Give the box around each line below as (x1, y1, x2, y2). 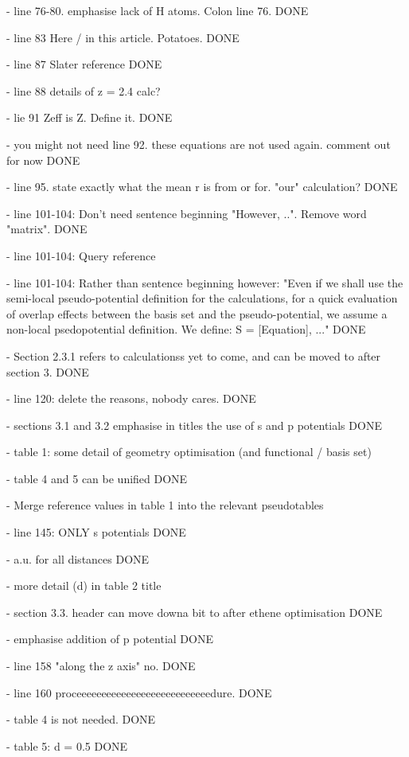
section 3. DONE (6, 363, 89, 380)
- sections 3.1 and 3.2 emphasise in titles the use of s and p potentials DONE (6, 416, 382, 433)
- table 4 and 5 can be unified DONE (6, 470, 188, 486)
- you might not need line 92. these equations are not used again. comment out (6, 135, 391, 152)
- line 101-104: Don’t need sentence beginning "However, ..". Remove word (6, 205, 367, 221)
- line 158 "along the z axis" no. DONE (6, 657, 196, 674)
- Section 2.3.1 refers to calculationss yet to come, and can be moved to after (6, 347, 381, 364)
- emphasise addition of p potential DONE (6, 630, 213, 647)
